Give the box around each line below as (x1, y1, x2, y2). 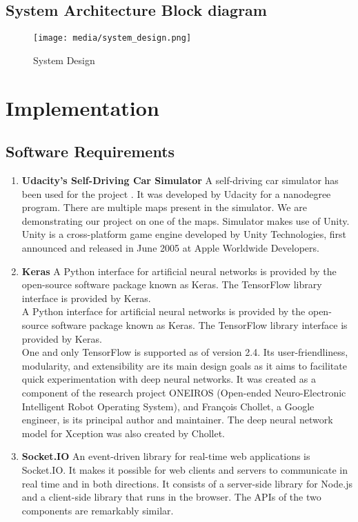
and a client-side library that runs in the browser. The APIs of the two (21, 490, 321, 504)
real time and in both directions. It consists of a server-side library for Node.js (21, 476, 352, 490)
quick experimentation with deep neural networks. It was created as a (21, 372, 316, 386)
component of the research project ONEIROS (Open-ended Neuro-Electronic (21, 385, 346, 399)
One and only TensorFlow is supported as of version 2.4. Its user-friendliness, (21, 345, 348, 359)
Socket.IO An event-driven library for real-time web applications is (21, 449, 310, 463)
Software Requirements (6, 141, 175, 162)
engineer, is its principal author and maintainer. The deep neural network (21, 412, 333, 427)
